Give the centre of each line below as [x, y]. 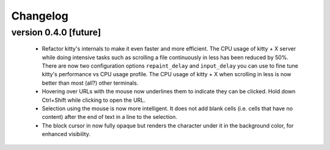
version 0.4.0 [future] [56, 32]
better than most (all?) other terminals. [90, 83]
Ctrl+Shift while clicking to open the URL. [94, 100]
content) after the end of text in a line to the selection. [109, 117]
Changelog [40, 16]
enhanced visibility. [66, 134]
